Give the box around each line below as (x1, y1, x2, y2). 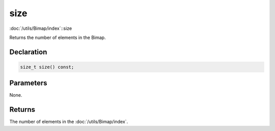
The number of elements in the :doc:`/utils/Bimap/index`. (9, 119, 128, 125)
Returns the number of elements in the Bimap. (9, 34, 106, 40)
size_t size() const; (20, 64, 74, 70)
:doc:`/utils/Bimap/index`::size (9, 25, 72, 31)
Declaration (9, 48, 47, 56)
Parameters (9, 79, 47, 88)
